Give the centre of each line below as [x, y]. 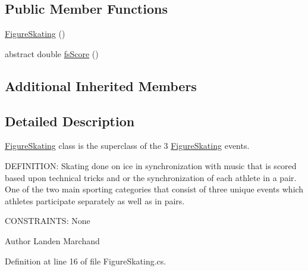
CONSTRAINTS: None [48, 221]
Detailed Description [70, 121]
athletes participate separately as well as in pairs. [95, 200]
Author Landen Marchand [52, 240]
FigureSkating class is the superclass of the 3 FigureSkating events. [127, 146]
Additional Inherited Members [101, 85]
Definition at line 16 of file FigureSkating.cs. [86, 261]
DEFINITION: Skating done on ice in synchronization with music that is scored [151, 165]
